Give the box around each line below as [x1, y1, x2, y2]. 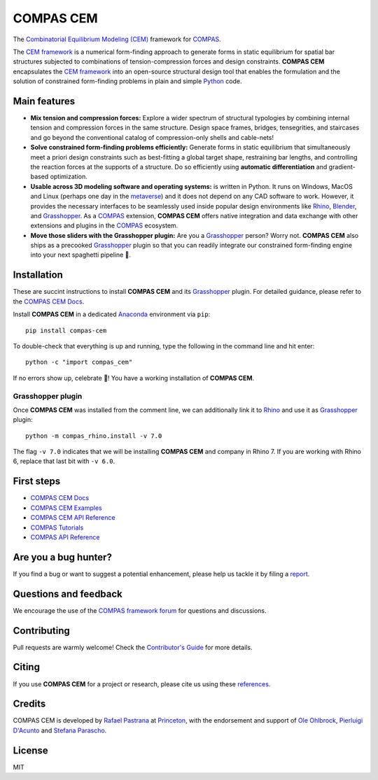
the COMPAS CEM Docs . [13, 297, 85, 306]
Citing [13, 661, 40, 673]
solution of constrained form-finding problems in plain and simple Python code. [13, 77, 242, 85]
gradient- [328, 162, 356, 171]
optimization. [50, 172, 87, 181]
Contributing [13, 625, 70, 637]
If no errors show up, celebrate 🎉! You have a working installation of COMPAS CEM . [13, 374, 255, 382]
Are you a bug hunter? [13, 551, 112, 563]
